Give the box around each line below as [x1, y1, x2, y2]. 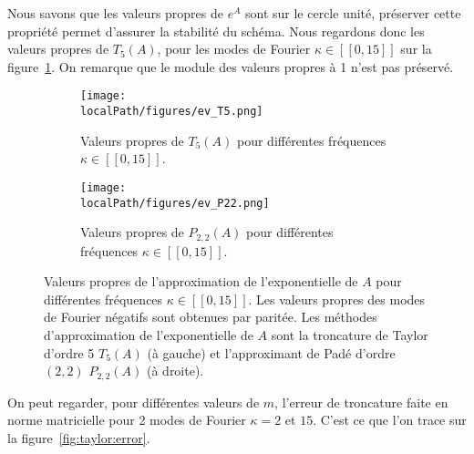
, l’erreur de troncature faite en [274, 392, 448, 411]
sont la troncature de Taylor [271, 325, 428, 345]
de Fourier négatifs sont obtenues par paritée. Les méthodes [44, 307, 377, 326]
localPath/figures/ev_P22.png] [80, 196, 270, 210]
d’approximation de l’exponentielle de [44, 325, 253, 345]
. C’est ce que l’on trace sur [313, 410, 467, 429]
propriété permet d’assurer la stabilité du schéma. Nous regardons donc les [7, 21, 425, 40]
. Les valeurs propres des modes [248, 289, 426, 308]
